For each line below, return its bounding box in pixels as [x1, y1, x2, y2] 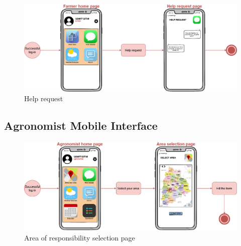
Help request [24, 93, 63, 104]
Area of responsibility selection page [24, 232, 135, 242]
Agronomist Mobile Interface [4, 118, 158, 133]
